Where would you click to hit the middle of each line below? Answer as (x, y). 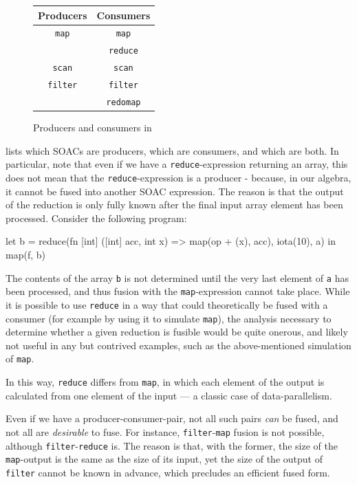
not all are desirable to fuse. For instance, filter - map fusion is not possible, (165, 431)
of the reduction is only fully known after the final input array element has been (174, 205)
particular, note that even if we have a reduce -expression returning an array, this (177, 164)
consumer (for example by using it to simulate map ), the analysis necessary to (169, 318)
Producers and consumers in (93, 128)
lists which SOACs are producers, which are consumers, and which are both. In (172, 150)
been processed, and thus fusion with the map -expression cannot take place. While (178, 291)
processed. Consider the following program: (96, 218)
